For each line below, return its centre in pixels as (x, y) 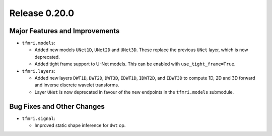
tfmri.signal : (39, 118)
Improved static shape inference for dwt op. (80, 125)
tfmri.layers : (39, 71)
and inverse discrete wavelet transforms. (77, 85)
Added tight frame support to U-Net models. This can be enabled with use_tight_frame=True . (135, 64)
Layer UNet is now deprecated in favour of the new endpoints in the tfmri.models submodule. (134, 92)
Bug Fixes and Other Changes (57, 106)
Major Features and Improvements (64, 31)
